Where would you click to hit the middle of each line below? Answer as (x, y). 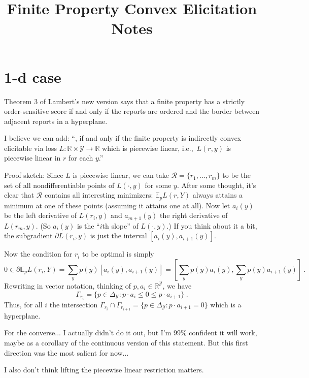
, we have (177, 285)
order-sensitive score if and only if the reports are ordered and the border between (132, 111)
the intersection (74, 304)
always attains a (218, 195)
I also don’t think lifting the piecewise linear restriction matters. (104, 370)
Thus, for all (23, 304)
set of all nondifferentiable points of (59, 185)
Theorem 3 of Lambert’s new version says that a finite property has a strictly (125, 101)
